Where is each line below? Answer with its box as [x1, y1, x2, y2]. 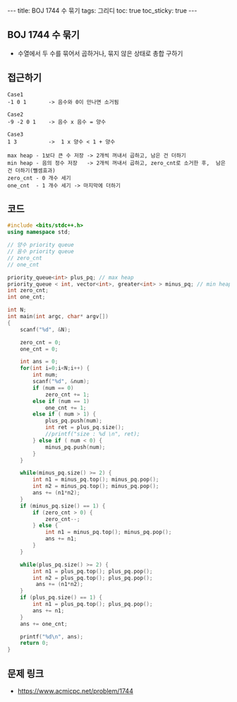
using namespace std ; [7, 228, 71, 236]
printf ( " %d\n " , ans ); [20, 633, 83, 640]
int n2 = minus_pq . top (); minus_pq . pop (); [32, 483, 159, 490]
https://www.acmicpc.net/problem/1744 [17, 687, 134, 695]
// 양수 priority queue [7, 242, 74, 249]
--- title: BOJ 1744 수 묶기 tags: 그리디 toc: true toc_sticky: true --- [7, 6, 197, 15]
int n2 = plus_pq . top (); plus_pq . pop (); [32, 574, 153, 581]
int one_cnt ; [7, 293, 46, 301]
